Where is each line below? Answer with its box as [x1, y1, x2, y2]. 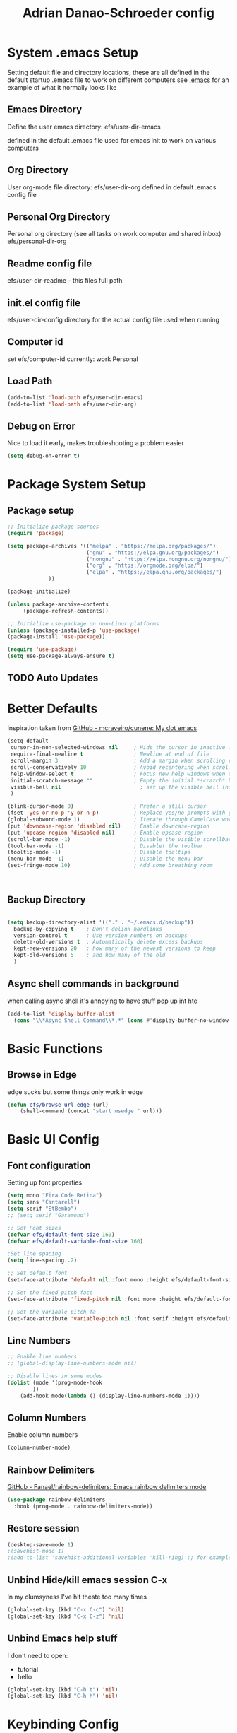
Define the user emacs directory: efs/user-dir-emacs [7, 122, 161, 131]
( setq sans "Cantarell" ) [7, 1199, 80, 1206]
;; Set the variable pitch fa [7, 1308, 97, 1315]
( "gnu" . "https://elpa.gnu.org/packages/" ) [85, 549, 219, 556]
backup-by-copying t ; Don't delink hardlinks [13, 925, 162, 932]
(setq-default [7, 737, 49, 745]
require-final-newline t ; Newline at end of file [10, 751, 210, 758]
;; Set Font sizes [7, 1224, 61, 1231]
